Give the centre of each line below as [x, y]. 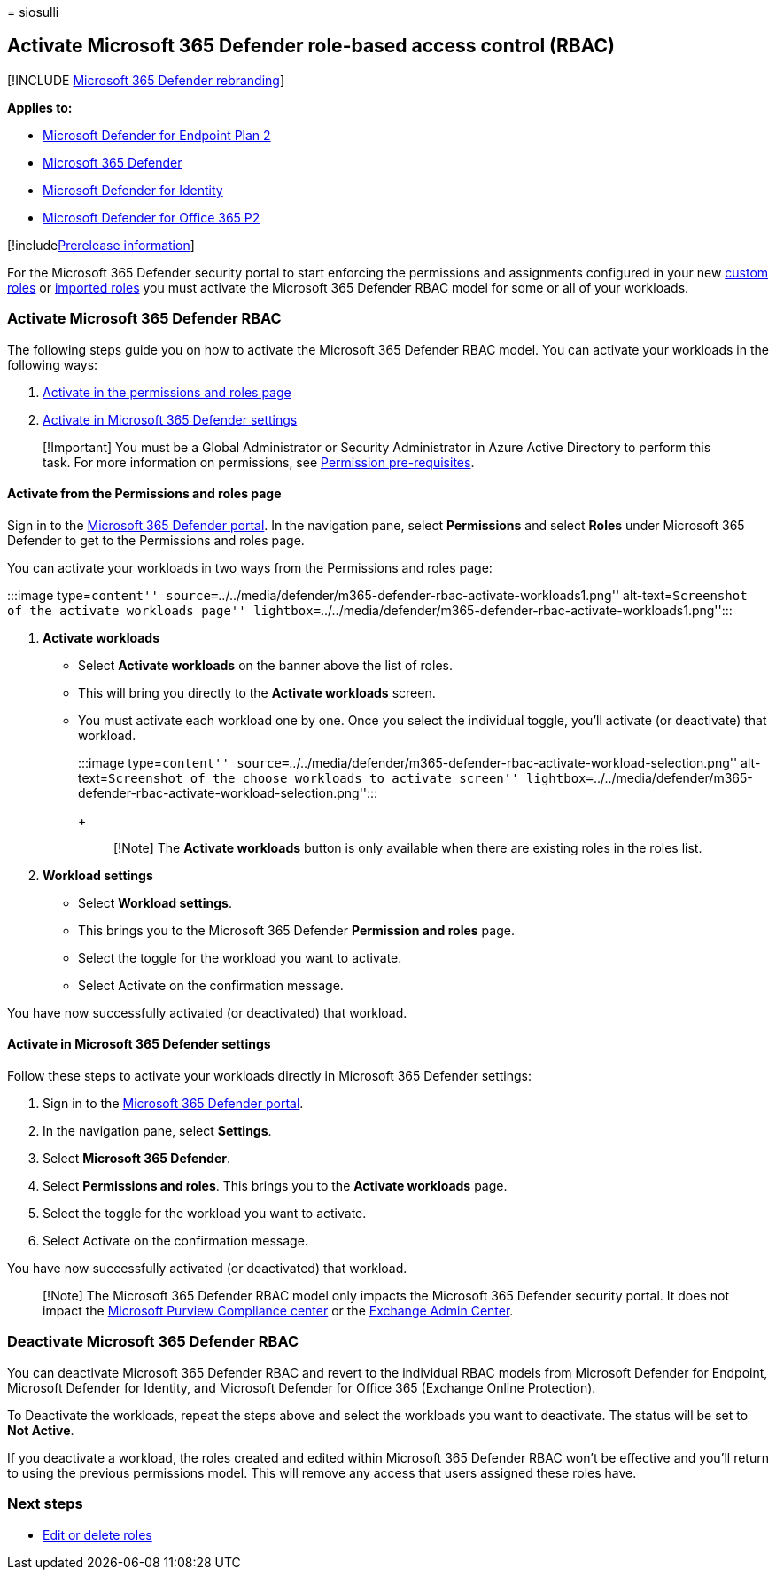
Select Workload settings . [155, 902]
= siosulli [33, 12]
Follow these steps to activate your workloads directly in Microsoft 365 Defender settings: [270, 1076]
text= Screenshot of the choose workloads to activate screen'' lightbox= [336, 777]
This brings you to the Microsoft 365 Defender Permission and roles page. [296, 930]
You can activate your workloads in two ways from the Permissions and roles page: [250, 567]
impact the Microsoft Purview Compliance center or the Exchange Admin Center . [278, 1311]
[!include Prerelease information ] [101, 245]
